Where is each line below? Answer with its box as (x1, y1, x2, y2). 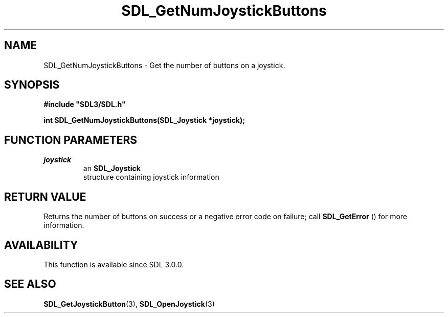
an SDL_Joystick (83, 164, 141, 173)
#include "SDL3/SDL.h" (43, 100, 126, 109)
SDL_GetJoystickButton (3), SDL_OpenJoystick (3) (43, 299, 215, 308)
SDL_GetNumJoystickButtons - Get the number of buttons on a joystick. (43, 60, 285, 70)
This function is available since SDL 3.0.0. (43, 260, 184, 269)
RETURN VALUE (4, 190, 86, 203)
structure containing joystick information (83, 173, 219, 182)
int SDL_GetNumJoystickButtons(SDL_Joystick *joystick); (43, 116, 245, 125)
